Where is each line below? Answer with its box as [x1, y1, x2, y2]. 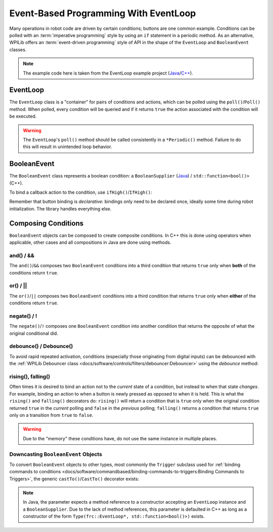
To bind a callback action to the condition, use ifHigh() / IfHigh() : [9, 189, 152, 195]
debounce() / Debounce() [9, 343, 73, 350]
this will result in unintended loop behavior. [23, 144, 112, 150]
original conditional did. [9, 330, 58, 336]
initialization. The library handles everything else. [9, 205, 112, 211]
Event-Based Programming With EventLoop [9, 8, 196, 19]
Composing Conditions [9, 219, 83, 228]
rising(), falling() [9, 373, 51, 380]
